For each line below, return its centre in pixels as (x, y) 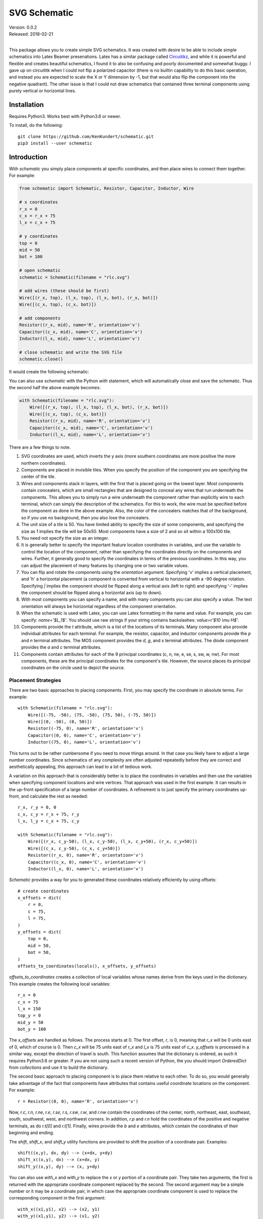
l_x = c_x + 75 (37, 223)
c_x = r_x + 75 (37, 216)
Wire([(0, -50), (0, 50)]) (60, 722)
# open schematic (40, 270)
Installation (26, 105)
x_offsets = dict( (40, 898)
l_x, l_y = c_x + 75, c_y (49, 821)
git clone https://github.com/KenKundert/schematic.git (86, 136)
